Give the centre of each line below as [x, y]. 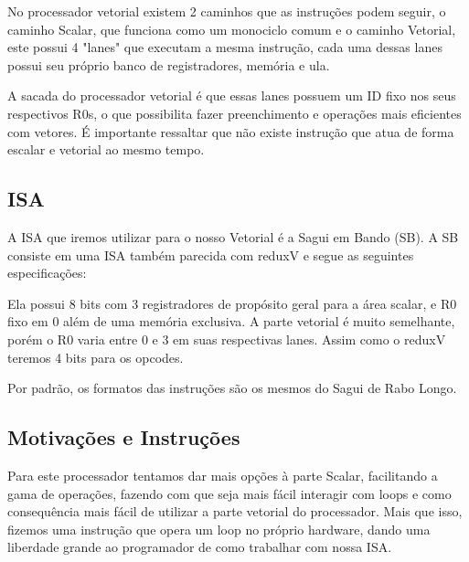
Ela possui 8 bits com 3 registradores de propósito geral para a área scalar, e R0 [232, 303]
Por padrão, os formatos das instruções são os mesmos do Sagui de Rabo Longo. [232, 388]
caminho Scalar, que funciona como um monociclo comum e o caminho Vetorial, [232, 29]
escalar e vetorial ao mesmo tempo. [106, 149]
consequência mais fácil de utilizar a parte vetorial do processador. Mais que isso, [235, 511]
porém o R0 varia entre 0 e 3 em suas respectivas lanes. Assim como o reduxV [227, 339]
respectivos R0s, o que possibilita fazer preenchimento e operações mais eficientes [234, 113]
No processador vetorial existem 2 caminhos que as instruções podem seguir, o [227, 11]
